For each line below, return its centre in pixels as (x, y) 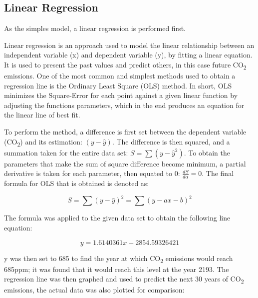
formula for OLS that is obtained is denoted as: (77, 183)
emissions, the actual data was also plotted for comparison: (94, 290)
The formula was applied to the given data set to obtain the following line (117, 218)
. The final (218, 173)
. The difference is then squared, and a (171, 141)
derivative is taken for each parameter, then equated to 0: (92, 173)
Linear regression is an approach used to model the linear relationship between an (129, 45)
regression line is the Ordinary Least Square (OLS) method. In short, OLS (118, 85)
